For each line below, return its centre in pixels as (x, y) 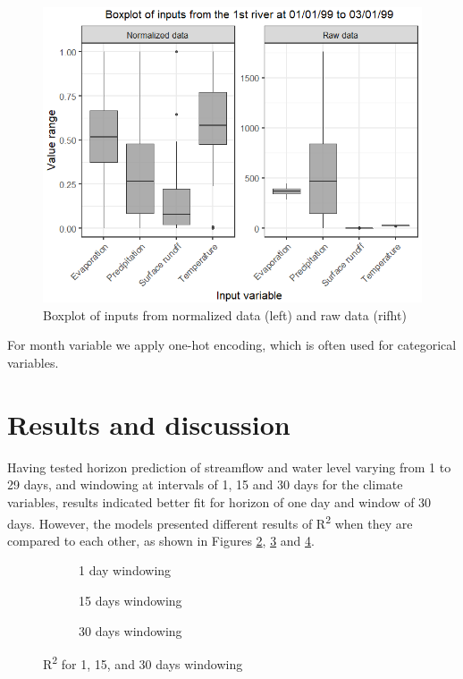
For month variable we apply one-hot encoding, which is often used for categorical (232, 345)
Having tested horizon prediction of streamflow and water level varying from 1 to (229, 467)
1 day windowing (125, 570)
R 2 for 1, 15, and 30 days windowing (143, 662)
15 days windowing (130, 600)
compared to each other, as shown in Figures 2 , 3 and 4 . (161, 540)
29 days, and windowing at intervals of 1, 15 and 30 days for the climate (205, 484)
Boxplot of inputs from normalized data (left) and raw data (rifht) (225, 314)
